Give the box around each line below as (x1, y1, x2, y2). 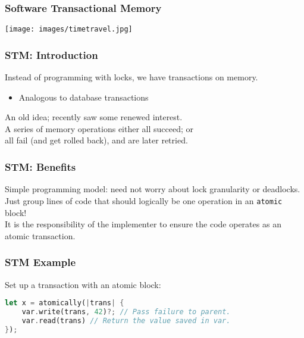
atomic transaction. (5, 229, 76, 242)
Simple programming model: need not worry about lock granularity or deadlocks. (5, 183, 300, 195)
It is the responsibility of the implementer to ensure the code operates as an (5, 218, 281, 230)
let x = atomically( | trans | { (5, 299, 124, 308)
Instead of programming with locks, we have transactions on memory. (5, 71, 258, 83)
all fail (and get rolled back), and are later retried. (5, 134, 188, 146)
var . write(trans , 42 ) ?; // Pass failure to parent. (21, 308, 231, 316)
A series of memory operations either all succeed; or (5, 122, 194, 134)
